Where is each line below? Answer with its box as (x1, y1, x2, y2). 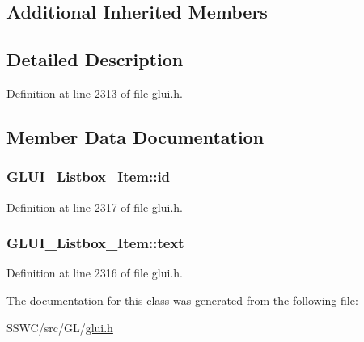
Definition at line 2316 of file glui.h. (6, 264, 184, 281)
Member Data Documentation (6, 124, 265, 149)
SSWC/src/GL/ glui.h (6, 319, 113, 336)
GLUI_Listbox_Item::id (6, 167, 171, 187)
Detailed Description (6, 47, 184, 72)
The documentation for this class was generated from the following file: (6, 291, 358, 308)
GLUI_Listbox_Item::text (6, 233, 184, 253)
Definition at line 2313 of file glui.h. (6, 84, 184, 101)
